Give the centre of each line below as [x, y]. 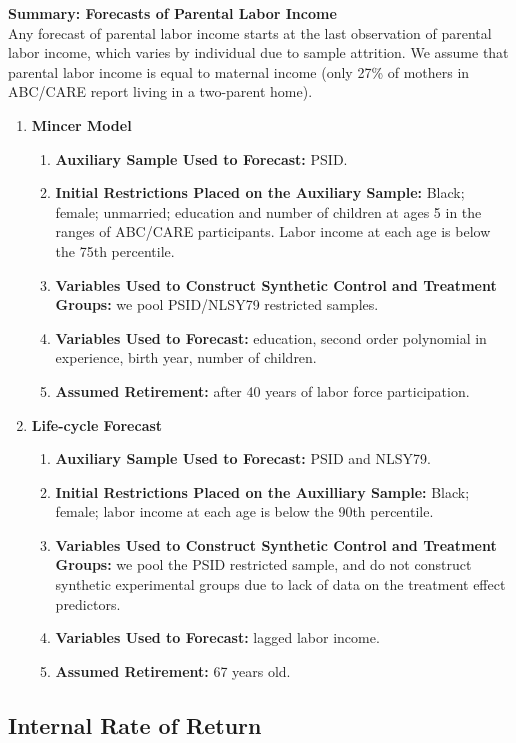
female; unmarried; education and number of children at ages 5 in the [268, 211]
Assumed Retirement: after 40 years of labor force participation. [262, 390]
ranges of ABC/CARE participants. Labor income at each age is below [273, 231]
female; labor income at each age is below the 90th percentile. [244, 511]
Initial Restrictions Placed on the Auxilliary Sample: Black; [262, 491]
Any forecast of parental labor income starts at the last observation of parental [250, 32]
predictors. [88, 603]
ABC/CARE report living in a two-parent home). [160, 91]
